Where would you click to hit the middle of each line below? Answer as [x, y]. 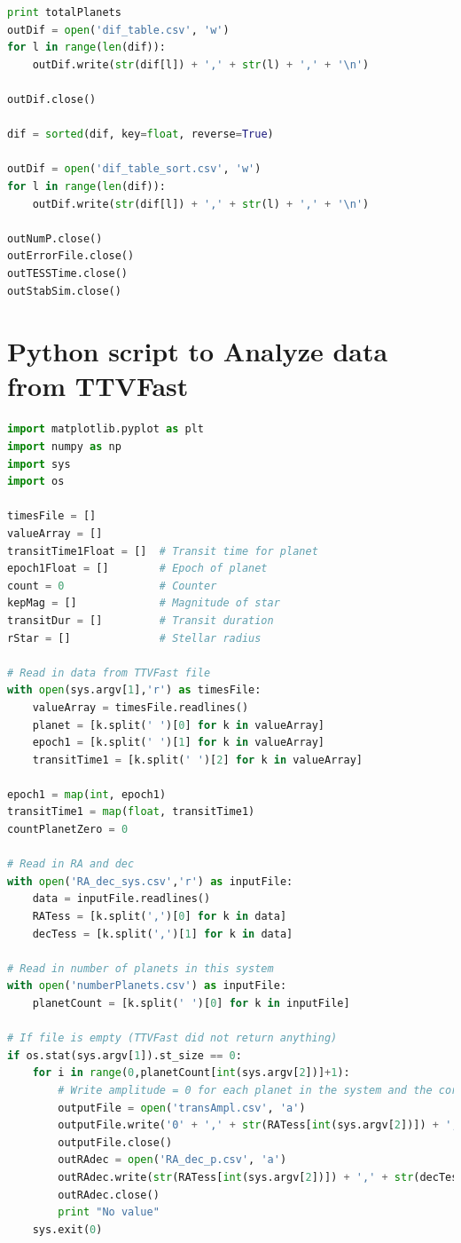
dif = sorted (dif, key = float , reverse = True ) [141, 135]
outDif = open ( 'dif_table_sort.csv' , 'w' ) [134, 169]
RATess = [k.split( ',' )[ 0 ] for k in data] [160, 917]
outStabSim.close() [64, 291]
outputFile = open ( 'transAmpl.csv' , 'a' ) [182, 1108]
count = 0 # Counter [112, 586]
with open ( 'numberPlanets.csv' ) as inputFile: [147, 986]
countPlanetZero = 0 [68, 830]
